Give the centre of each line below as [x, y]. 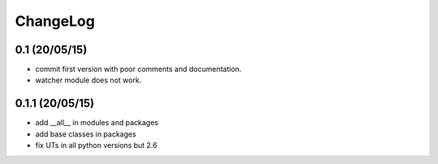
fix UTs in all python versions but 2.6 [96, 145]
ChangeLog [55, 21]
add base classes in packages [86, 134]
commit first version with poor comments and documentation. [139, 69]
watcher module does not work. [88, 80]
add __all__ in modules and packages [97, 123]
